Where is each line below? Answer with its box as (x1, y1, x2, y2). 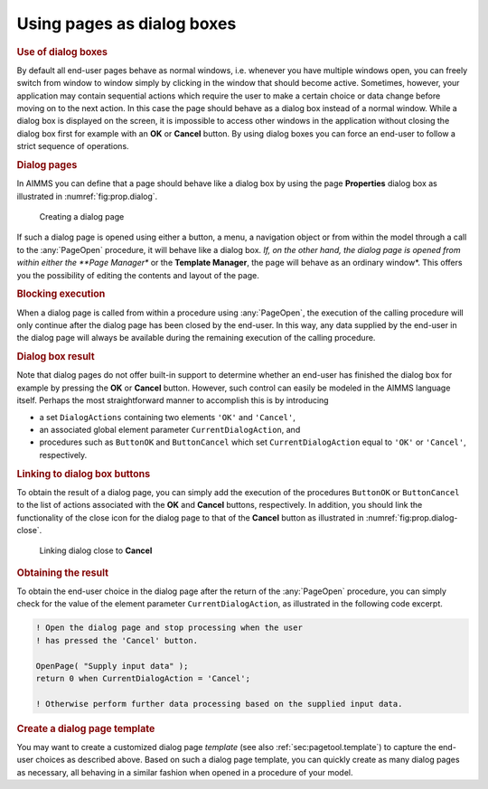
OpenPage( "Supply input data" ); (35, 661, 189, 671)
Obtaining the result (16, 566, 108, 578)
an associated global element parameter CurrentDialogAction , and (39, 424, 301, 435)
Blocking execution (16, 287, 106, 300)
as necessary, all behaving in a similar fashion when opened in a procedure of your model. (16, 766, 353, 777)
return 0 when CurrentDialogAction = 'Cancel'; (35, 673, 250, 683)
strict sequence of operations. (16, 141, 130, 152)
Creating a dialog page (39, 211, 125, 221)
